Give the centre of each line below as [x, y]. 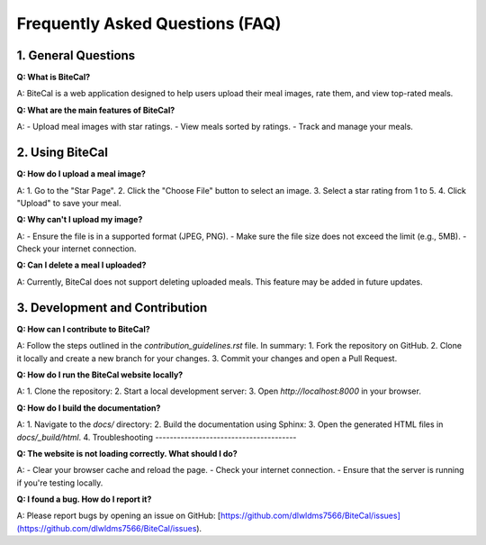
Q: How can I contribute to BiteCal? [83, 329]
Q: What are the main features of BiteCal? [96, 110]
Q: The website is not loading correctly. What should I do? [127, 453]
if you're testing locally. [60, 483]
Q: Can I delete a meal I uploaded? [81, 265]
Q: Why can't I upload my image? [80, 220]
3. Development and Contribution [112, 308]
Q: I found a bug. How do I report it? [84, 499]
